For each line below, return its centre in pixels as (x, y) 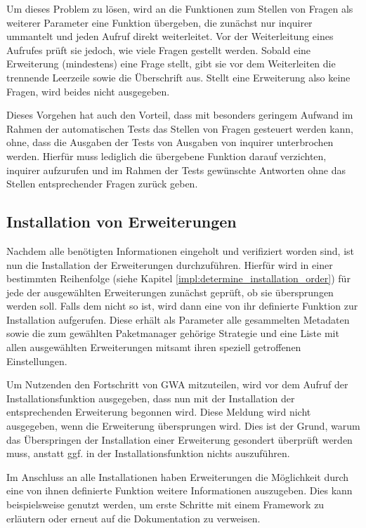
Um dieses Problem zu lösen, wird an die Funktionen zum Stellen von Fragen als (180, 8)
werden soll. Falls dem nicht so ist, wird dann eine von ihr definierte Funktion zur (182, 306)
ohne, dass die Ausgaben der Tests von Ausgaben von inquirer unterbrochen (170, 142)
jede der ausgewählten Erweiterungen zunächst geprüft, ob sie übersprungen (170, 292)
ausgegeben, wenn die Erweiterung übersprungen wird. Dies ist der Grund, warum (183, 426)
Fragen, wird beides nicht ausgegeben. (88, 91)
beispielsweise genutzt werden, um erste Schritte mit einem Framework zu (165, 504)
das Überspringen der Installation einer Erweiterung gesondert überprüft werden (179, 439)
